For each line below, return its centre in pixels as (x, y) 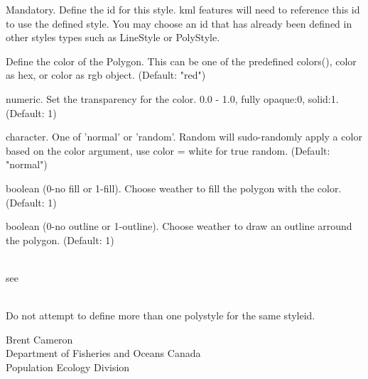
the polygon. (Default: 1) (60, 240)
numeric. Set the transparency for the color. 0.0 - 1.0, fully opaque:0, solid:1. (172, 98)
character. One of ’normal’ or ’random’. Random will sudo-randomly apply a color (184, 137)
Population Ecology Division (68, 367)
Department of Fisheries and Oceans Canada (103, 353)
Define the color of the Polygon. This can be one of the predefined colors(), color (181, 61)
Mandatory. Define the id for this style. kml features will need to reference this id (183, 9)
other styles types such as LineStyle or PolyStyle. (113, 37)
